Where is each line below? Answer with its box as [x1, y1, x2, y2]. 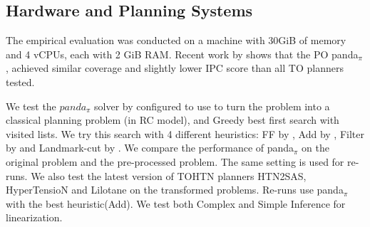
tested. [6, 74, 35, 89]
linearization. [6, 210, 63, 225]
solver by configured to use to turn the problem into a [94, 98, 330, 113]
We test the [6, 98, 56, 113]
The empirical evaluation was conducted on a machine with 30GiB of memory [6, 33, 346, 48]
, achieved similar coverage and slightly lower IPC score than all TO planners [6, 60, 344, 75]
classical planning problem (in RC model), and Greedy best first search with [6, 112, 339, 127]
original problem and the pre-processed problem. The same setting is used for [6, 154, 344, 169]
